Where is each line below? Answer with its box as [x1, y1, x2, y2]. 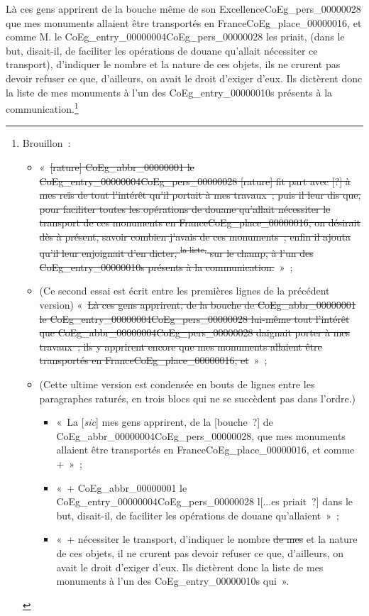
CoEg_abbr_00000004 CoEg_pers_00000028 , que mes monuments [56, 428, 346, 443]
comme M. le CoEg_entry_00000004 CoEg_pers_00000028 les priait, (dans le [6, 29, 345, 44]
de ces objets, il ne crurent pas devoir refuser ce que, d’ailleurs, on [56, 545, 344, 560]
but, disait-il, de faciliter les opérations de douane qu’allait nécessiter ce [6, 43, 318, 57]
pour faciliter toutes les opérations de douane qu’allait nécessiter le [39, 201, 331, 216]
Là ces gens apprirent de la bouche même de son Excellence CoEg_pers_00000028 [6, 1, 361, 16]
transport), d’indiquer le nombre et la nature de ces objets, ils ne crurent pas [6, 57, 341, 72]
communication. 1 [6, 99, 79, 116]
